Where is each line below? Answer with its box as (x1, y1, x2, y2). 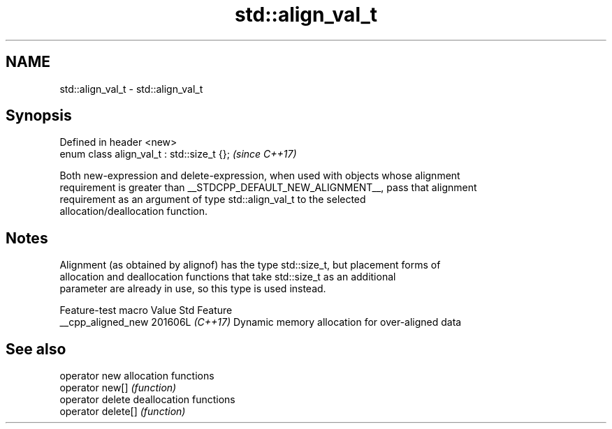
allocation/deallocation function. (59, 205, 207, 218)
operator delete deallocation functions (59, 393, 235, 406)
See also (6, 340, 66, 358)
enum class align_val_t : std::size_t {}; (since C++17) (59, 148, 297, 160)
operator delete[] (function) (59, 405, 186, 418)
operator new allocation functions (59, 370, 214, 382)
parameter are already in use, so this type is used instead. (59, 283, 326, 295)
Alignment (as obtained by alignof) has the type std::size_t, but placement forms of (59, 259, 441, 271)
